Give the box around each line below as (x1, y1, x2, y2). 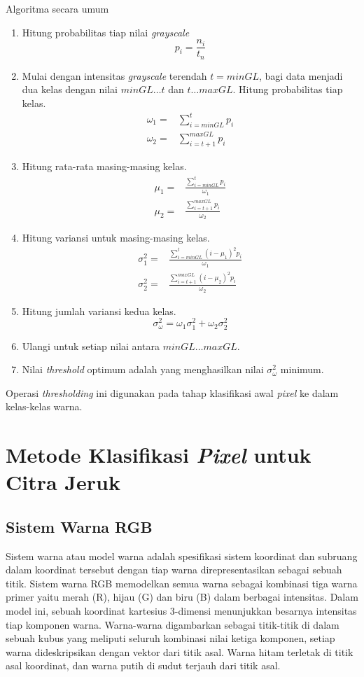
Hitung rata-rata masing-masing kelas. (22, 159, 187, 174)
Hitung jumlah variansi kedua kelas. (22, 303, 176, 318)
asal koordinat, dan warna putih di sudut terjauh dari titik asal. (6, 658, 281, 673)
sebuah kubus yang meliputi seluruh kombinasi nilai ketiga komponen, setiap (6, 631, 335, 645)
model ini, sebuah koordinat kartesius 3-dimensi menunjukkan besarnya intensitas (6, 603, 357, 618)
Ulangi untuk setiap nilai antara (22, 338, 160, 353)
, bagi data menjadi (258, 68, 343, 83)
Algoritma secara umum (6, 1, 109, 15)
